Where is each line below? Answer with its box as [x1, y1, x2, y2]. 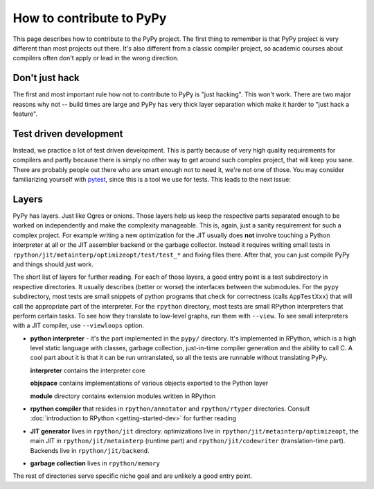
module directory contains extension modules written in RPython [30, 392, 216, 400]
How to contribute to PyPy [12, 10, 167, 26]
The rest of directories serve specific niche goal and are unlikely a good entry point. [12, 472, 253, 480]
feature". [12, 110, 38, 118]
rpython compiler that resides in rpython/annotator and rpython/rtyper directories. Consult [30, 404, 310, 413]
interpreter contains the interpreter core [30, 366, 145, 375]
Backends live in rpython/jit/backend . [30, 446, 150, 454]
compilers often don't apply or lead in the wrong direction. [12, 54, 179, 62]
